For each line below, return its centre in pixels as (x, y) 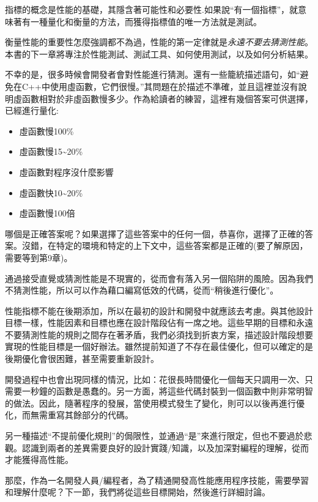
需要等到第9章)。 (39, 257)
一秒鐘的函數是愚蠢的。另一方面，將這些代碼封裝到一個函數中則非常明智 (167, 391)
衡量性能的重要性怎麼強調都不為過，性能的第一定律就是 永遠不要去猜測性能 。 (159, 42)
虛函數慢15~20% (51, 151)
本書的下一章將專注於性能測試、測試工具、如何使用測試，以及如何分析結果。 (159, 54)
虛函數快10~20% (51, 192)
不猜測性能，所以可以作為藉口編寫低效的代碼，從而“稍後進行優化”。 (142, 290)
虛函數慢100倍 (47, 213)
